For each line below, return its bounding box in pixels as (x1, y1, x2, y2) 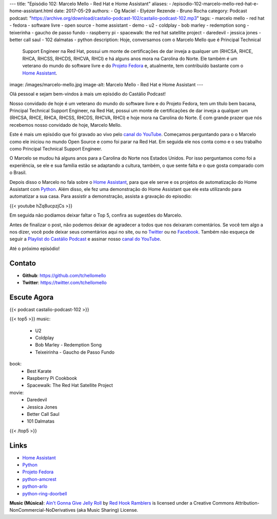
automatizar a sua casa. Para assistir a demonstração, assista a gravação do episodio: (9, 193, 192, 200)
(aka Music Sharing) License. (76, 507, 138, 513)
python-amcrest (22, 476, 56, 482)
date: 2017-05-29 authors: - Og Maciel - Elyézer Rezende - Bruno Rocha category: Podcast (54, 8, 247, 14)
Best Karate (27, 368, 52, 374)
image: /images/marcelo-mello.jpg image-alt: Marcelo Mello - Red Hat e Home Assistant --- (9, 81, 204, 87)
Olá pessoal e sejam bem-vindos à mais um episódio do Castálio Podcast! (9, 91, 166, 97)
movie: (9, 389, 24, 395)
